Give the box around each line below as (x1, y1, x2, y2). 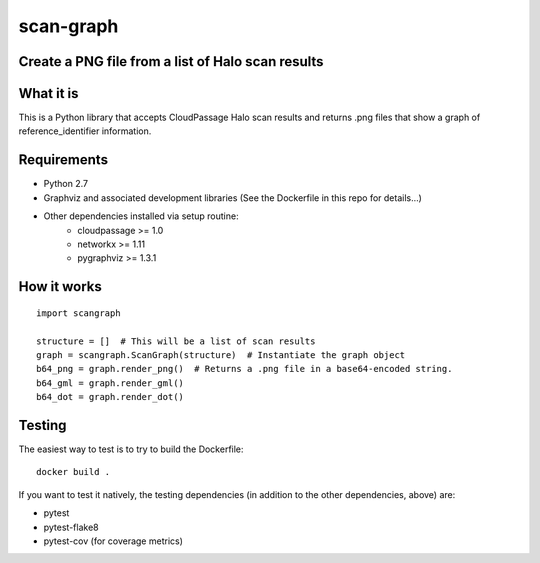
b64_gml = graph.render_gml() (36, 377, 185, 389)
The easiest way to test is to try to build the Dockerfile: (18, 443, 244, 455)
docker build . (36, 466, 111, 478)
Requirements (18, 151, 109, 169)
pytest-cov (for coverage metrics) (43, 535, 184, 547)
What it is (18, 85, 79, 102)
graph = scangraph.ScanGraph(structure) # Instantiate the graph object (36, 349, 406, 360)
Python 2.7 (43, 178, 89, 190)
